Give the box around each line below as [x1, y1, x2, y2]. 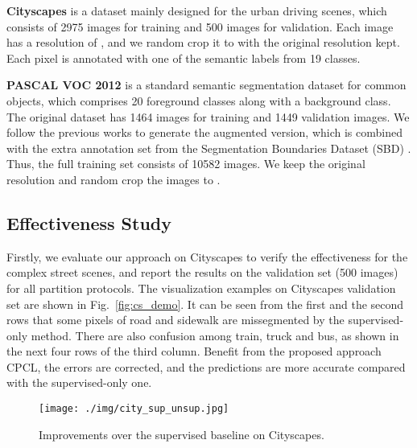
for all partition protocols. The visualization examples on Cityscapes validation [6, 279, 396, 296]
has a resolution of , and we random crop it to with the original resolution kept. [6, 34, 400, 51]
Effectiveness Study [6, 210, 171, 235]
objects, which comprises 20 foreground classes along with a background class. [6, 92, 391, 109]
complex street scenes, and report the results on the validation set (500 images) [6, 264, 398, 281]
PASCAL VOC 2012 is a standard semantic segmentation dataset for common [6, 76, 407, 93]
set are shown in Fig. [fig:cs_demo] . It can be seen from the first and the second [6, 295, 404, 312]
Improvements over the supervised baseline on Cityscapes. [39, 425, 324, 442]
